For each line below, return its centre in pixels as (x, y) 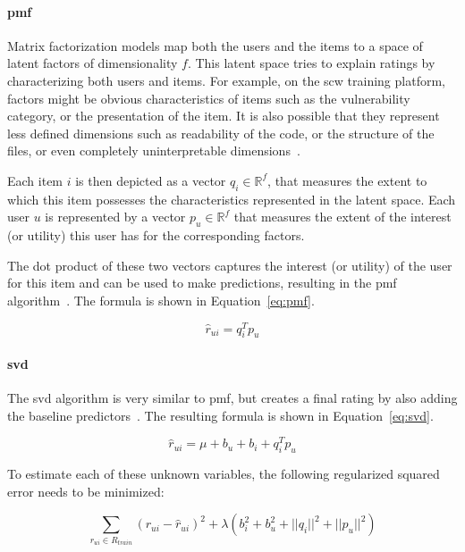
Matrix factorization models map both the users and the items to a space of (215, 45)
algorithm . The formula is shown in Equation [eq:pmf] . (161, 300)
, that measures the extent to (347, 180)
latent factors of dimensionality (93, 63)
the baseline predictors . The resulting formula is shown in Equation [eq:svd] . (220, 415)
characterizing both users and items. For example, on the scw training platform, (226, 80)
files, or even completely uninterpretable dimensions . (154, 151)
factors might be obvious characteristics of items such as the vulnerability (209, 98)
